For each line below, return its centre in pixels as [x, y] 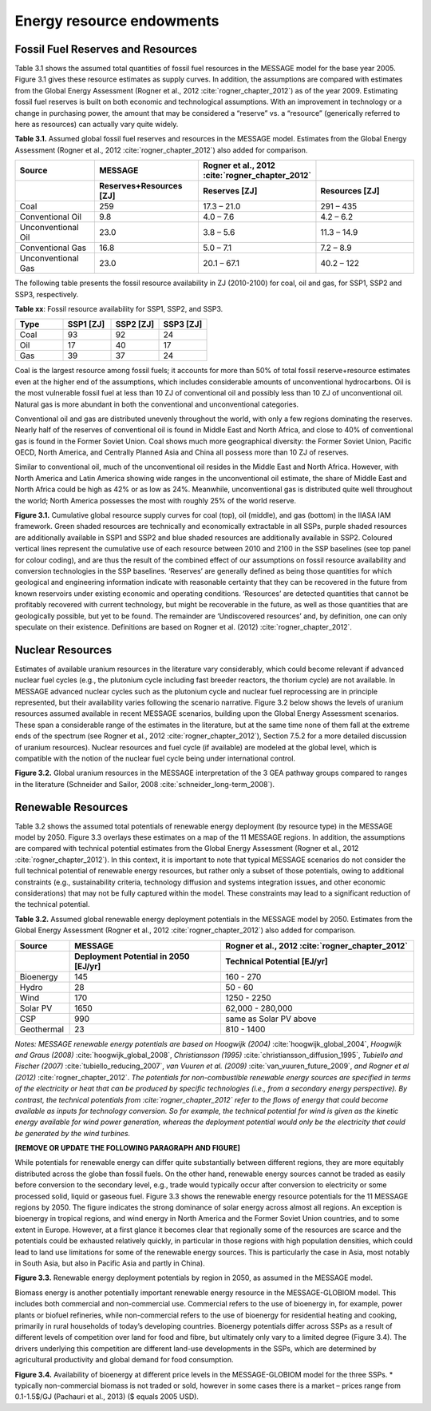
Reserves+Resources [140, 186]
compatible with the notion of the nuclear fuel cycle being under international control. [155, 758]
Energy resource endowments [117, 21]
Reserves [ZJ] [230, 191]
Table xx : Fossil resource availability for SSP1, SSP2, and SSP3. [119, 308]
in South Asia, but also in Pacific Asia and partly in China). [110, 1263]
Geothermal [42, 1029]
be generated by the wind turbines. [73, 1133]
